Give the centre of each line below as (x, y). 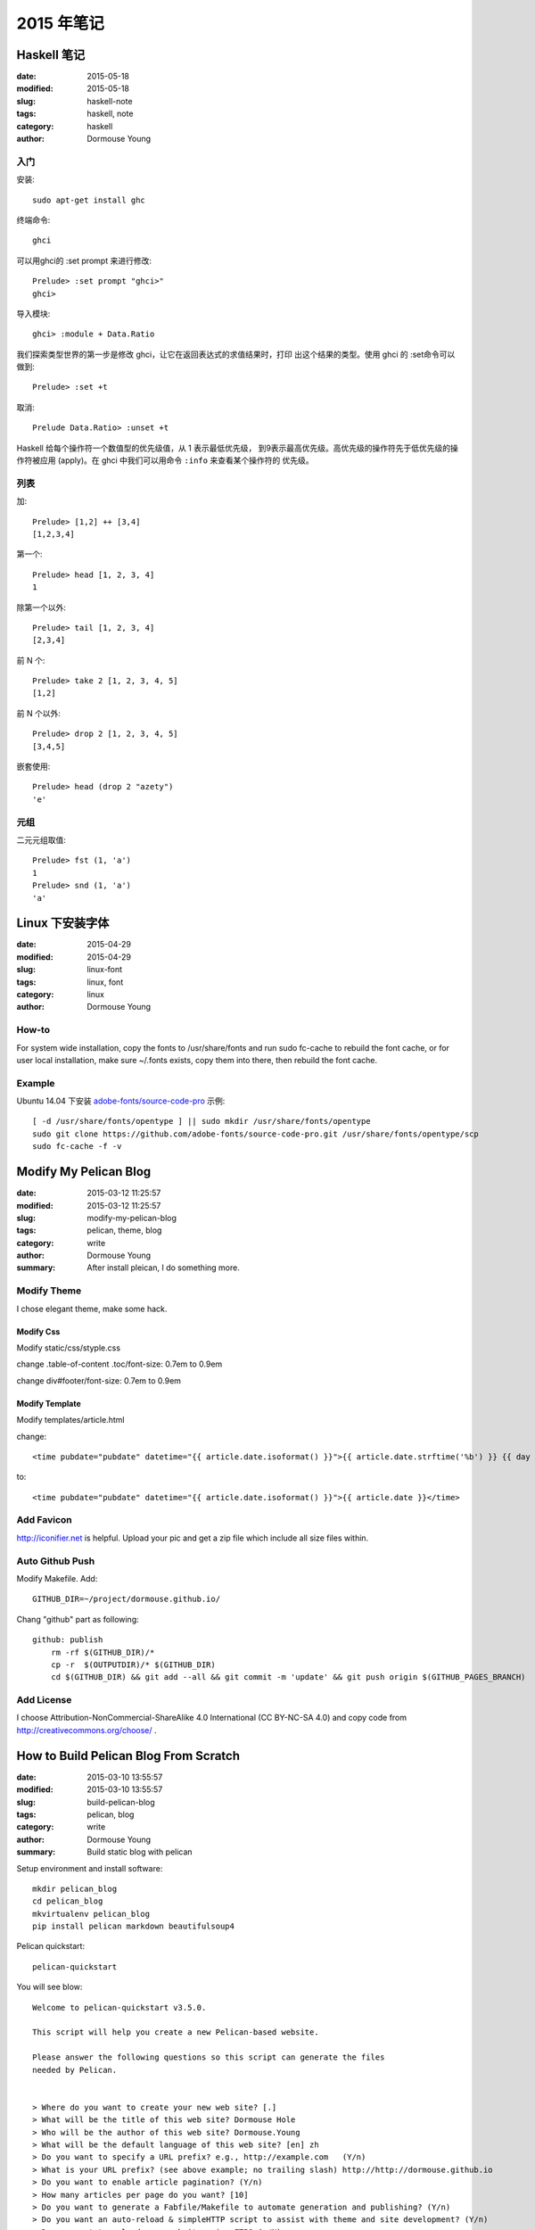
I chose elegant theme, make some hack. (92, 1309)
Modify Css (38, 1331)
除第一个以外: (41, 607)
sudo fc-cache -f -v (77, 1147)
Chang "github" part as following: (78, 1619)
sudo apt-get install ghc (89, 200)
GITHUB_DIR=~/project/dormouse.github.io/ (127, 1599)
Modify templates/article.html (70, 1420)
